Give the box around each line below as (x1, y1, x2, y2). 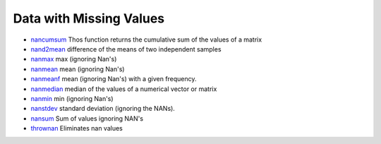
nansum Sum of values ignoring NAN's (30, 114, 144, 123)
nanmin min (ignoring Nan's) (30, 94, 114, 102)
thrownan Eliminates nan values (30, 124, 123, 133)
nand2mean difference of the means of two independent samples (30, 44, 222, 53)
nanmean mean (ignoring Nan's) (30, 64, 125, 73)
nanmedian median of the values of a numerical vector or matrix (30, 85, 217, 93)
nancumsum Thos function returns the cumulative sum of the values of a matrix (30, 35, 262, 44)
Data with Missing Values (13, 11, 165, 26)
